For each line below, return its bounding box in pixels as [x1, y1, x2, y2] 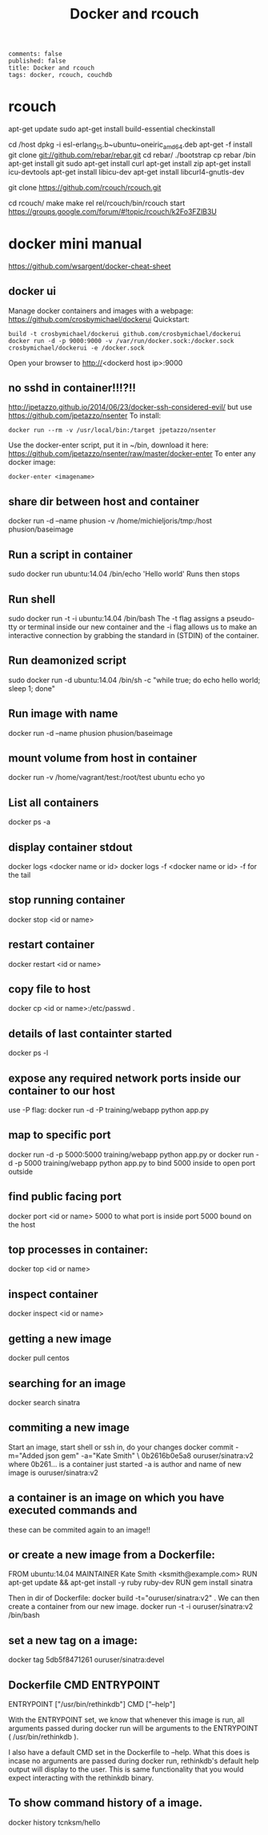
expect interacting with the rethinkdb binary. [8, 1772, 154, 1782]
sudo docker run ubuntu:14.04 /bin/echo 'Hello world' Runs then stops [8, 569, 240, 579]
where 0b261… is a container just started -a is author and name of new [8, 1459, 242, 1469]
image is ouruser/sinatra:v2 [8, 1468, 98, 1477]
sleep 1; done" [8, 683, 56, 693]
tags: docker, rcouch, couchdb [8, 71, 113, 79]
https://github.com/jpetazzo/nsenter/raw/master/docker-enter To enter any [8, 449, 256, 459]
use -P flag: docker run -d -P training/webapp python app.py [8, 1105, 210, 1115]
